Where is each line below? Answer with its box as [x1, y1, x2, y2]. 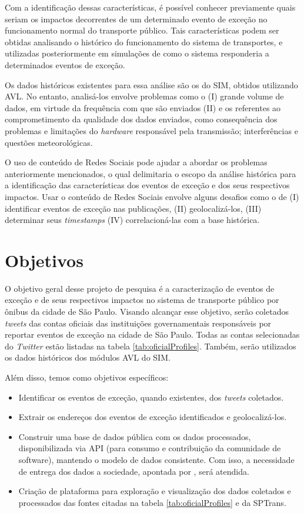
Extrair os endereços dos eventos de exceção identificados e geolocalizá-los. [18, 411, 287, 423]
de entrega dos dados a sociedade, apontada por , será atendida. [18, 465, 249, 477]
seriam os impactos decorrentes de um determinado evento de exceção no [5, 12, 268, 25]
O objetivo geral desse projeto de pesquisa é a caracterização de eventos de [5, 282, 275, 294]
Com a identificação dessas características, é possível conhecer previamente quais [5, 1, 296, 13]
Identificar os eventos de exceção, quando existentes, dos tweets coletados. [18, 391, 284, 403]
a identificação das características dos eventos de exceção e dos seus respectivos [5, 179, 290, 191]
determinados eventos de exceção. [5, 58, 125, 71]
